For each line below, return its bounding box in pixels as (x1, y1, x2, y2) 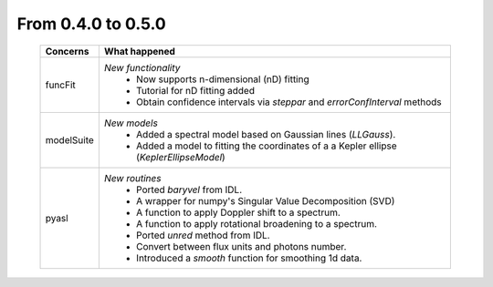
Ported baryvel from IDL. (135, 183, 242, 196)
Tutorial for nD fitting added (135, 84, 256, 97)
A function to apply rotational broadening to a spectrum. (135, 217, 378, 230)
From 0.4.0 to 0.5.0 (16, 14, 166, 34)
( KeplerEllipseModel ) (135, 150, 226, 163)
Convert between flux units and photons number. (135, 240, 347, 252)
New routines (103, 171, 162, 184)
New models (103, 117, 159, 129)
